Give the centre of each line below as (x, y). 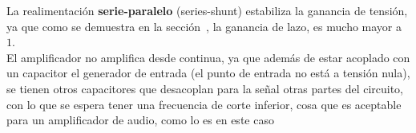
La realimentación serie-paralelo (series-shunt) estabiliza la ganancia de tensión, (207, 10)
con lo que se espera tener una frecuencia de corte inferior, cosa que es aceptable (204, 104)
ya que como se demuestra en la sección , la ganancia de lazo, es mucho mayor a (204, 26)
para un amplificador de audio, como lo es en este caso (140, 120)
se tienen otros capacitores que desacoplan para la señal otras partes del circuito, (205, 88)
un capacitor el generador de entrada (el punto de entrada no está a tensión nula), (208, 73)
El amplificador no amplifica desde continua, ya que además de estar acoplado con (208, 57)
